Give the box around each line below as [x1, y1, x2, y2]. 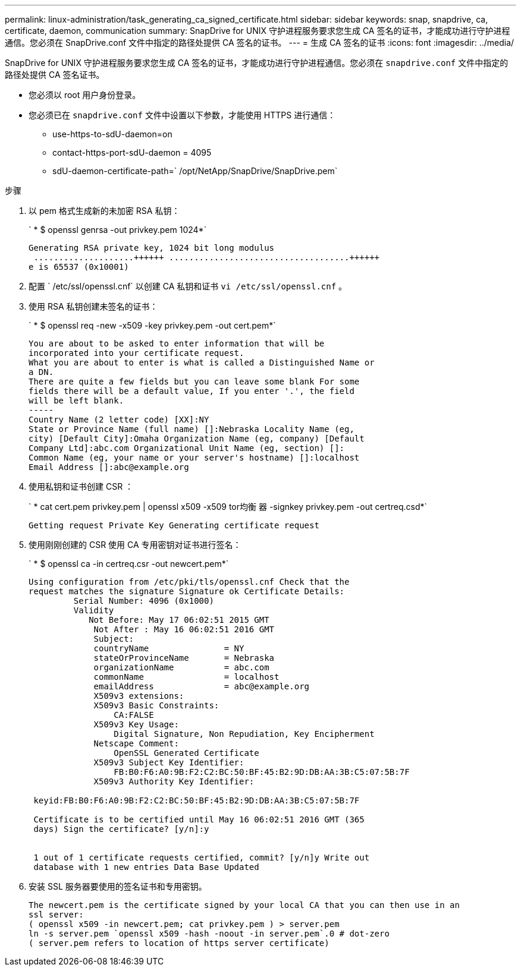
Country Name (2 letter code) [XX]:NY [29, 415, 209, 424]
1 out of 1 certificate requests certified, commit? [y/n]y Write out [33, 853, 370, 862]
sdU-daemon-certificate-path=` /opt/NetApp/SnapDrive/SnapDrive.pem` [52, 166, 338, 176]
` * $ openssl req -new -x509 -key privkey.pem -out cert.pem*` [29, 320, 276, 330]
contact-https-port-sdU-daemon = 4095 [52, 147, 212, 157]
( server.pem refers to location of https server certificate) [29, 938, 329, 948]
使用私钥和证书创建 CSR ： [29, 481, 134, 491]
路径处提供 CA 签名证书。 [5, 70, 105, 80]
